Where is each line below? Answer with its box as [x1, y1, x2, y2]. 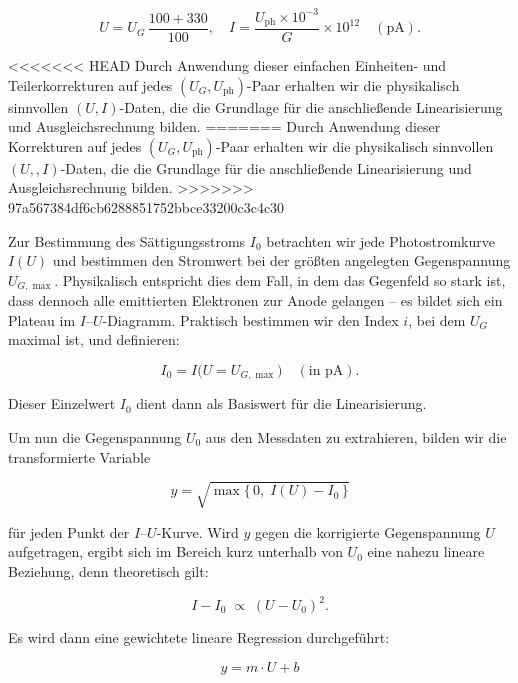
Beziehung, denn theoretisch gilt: [8, 560, 209, 581]
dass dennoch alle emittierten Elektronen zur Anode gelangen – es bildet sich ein [8, 290, 503, 311]
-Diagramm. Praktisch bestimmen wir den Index [102, 309, 399, 330]
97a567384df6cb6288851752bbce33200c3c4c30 [8, 196, 285, 217]
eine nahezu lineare [367, 541, 485, 562]
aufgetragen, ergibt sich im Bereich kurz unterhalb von [8, 541, 343, 562]
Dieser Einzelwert [8, 393, 116, 414]
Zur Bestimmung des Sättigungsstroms [8, 230, 246, 251]
